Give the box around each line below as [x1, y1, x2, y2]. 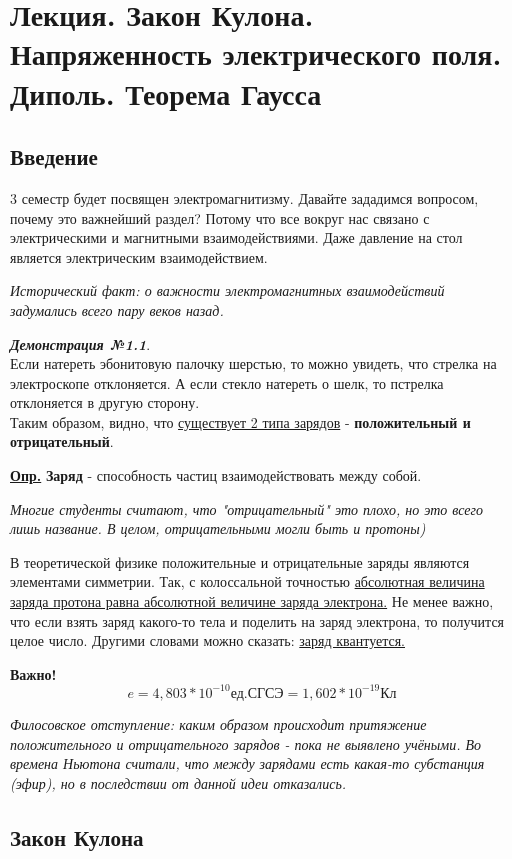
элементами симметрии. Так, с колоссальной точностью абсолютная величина [10, 571, 485, 592]
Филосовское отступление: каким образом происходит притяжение [10, 713, 427, 734]
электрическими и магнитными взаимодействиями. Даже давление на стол [10, 227, 463, 248]
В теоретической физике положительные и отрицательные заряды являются [10, 551, 470, 572]
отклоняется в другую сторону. [10, 392, 200, 413]
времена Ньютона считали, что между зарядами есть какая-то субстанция [10, 753, 485, 774]
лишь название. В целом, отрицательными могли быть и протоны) [10, 518, 426, 539]
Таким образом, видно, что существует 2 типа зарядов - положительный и [10, 411, 471, 432]
